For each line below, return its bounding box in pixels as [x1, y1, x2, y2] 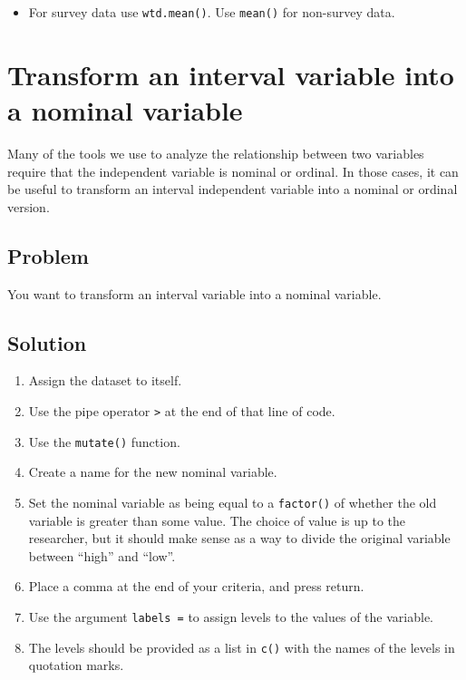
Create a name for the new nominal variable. [28, 462, 277, 481]
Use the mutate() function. [28, 432, 180, 451]
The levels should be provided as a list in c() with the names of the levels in [28, 637, 455, 656]
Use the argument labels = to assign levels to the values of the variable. [28, 607, 433, 626]
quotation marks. [28, 656, 124, 675]
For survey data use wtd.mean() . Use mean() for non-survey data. [28, 3, 395, 21]
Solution [7, 328, 87, 356]
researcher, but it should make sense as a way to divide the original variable [28, 529, 451, 548]
